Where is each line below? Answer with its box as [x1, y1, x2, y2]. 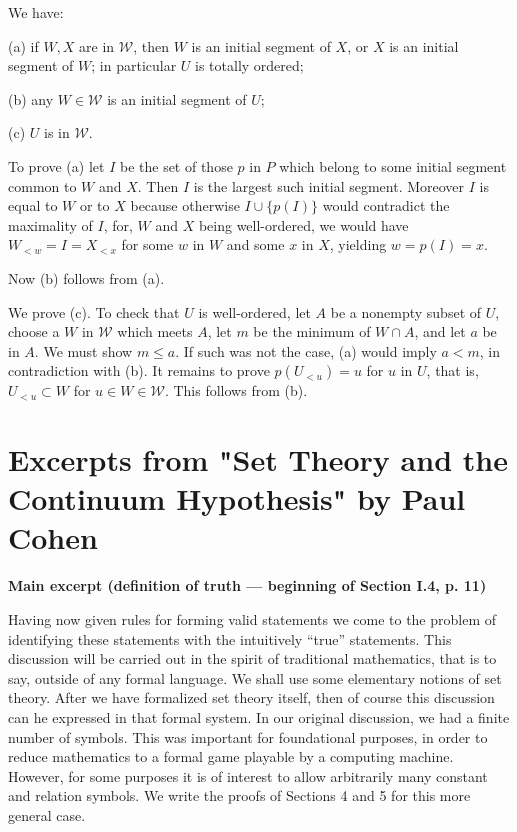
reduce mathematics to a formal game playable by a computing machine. [8, 746, 454, 767]
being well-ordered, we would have [198, 214, 409, 235]
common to [8, 175, 77, 196]
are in [79, 35, 115, 56]
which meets [117, 321, 193, 342]
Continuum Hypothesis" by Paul [8, 478, 466, 519]
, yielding [329, 234, 387, 255]
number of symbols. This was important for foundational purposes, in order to [8, 726, 488, 747]
